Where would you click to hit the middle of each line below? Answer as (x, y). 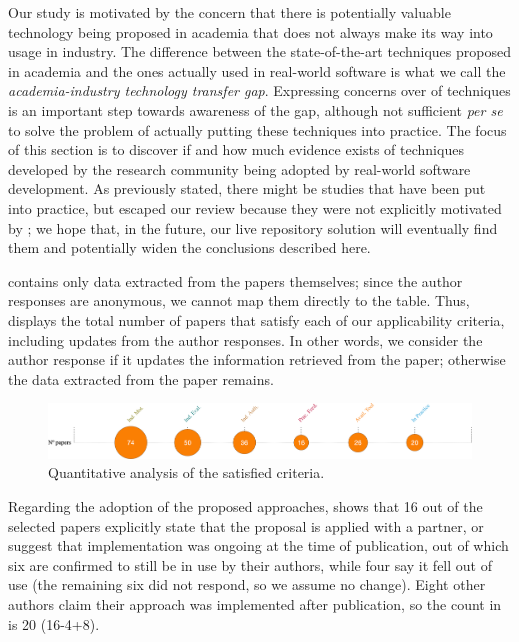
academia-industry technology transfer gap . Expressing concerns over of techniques (259, 90)
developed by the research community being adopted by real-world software (239, 168)
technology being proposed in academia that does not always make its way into (250, 31)
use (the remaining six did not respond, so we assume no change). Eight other (247, 584)
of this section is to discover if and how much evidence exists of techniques (236, 149)
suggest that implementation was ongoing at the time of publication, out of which (258, 545)
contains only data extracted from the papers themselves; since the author (235, 280)
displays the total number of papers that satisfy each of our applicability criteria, (256, 319)
